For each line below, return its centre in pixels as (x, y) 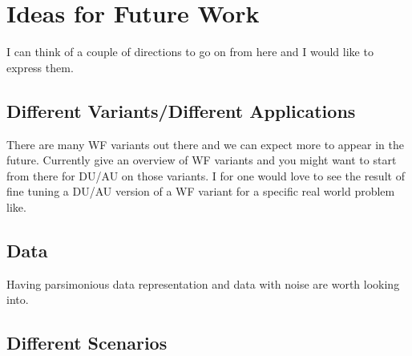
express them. (40, 67)
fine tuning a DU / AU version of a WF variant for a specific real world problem (201, 191)
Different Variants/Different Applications (181, 110)
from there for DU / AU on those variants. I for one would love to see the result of (206, 175)
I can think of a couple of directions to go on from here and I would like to (190, 52)
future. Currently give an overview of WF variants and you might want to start (202, 160)
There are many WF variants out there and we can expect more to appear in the (205, 144)
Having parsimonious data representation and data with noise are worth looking (203, 283)
